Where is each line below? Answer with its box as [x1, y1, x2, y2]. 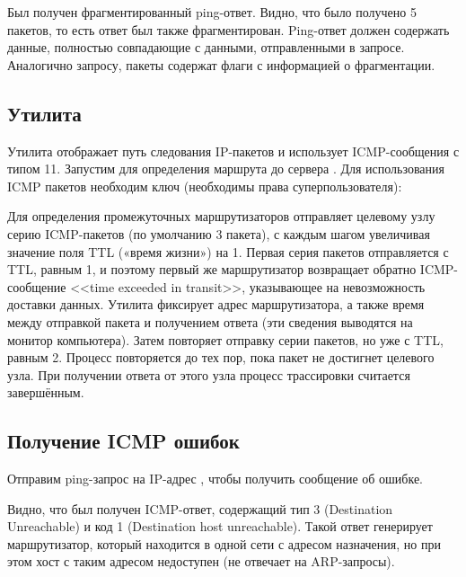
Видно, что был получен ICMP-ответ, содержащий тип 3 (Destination [7, 499, 393, 518]
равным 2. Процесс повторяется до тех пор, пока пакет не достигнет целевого [7, 348, 435, 367]
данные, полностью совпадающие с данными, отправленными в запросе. [7, 38, 405, 57]
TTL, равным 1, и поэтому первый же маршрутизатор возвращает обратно [7, 260, 417, 279]
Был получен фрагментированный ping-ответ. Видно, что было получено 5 [7, 3, 417, 21]
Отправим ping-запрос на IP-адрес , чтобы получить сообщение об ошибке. [7, 469, 423, 488]
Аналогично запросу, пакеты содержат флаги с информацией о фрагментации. [7, 55, 435, 74]
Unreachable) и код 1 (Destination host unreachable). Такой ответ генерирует [7, 517, 433, 536]
